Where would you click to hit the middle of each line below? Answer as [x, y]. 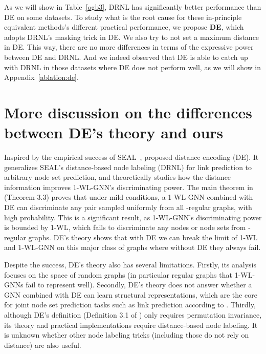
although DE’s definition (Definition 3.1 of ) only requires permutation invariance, [133, 314]
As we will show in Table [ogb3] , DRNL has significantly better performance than [133, 7]
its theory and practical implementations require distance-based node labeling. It [131, 325]
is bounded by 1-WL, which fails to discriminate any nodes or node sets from [125, 227]
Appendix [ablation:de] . [41, 77]
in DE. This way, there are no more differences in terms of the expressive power [129, 47]
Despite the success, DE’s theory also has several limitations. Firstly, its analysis [130, 264]
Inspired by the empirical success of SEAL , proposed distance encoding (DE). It [131, 157]
